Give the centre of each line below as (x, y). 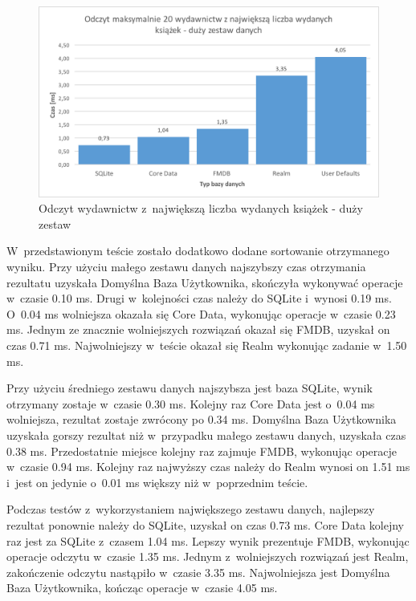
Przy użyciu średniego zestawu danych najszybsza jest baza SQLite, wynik (190, 388)
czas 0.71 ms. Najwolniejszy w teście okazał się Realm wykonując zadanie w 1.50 (207, 345)
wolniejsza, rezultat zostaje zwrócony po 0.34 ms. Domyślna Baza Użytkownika (202, 419)
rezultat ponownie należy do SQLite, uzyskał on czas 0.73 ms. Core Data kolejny (205, 524)
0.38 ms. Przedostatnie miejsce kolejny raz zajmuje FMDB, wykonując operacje (202, 451)
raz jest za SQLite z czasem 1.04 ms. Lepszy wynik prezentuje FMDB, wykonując (208, 540)
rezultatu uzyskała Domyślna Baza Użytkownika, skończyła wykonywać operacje (205, 282)
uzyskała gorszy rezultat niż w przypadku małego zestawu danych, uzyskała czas (206, 435)
